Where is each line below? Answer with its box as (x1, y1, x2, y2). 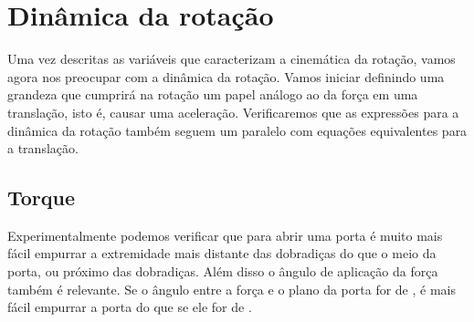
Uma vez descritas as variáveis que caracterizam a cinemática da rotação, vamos (7, 49, 456, 68)
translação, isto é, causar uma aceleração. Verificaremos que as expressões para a (7, 102, 459, 121)
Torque (7, 183, 76, 212)
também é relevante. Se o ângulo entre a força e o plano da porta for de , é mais (7, 279, 456, 298)
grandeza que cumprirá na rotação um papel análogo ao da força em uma (7, 85, 418, 104)
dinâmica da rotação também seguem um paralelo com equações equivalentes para (7, 120, 468, 140)
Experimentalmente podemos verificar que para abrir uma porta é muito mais (7, 225, 443, 244)
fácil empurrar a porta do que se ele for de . (7, 297, 252, 317)
